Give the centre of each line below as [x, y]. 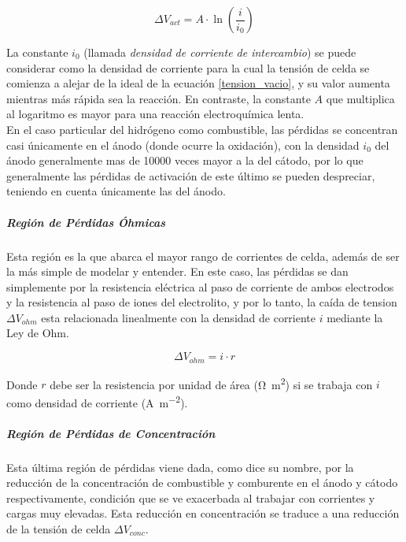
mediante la [355, 317]
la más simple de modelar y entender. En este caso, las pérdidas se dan [177, 271]
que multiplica [360, 98]
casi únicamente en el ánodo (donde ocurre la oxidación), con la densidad [183, 145]
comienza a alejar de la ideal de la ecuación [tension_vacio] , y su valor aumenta [198, 83]
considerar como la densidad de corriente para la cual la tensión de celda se [188, 67]
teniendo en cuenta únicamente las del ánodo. [116, 191]
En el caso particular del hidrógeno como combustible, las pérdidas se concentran [202, 129]
